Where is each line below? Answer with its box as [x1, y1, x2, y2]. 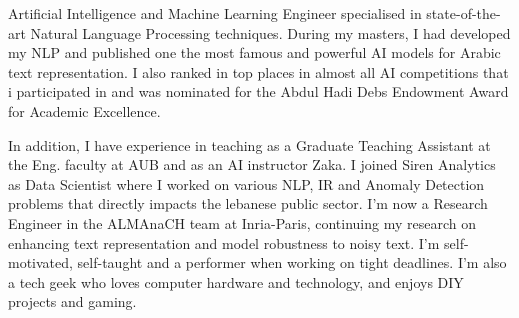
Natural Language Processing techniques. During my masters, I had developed [30, 22, 511, 43]
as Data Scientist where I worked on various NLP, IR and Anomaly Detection [8, 173, 485, 194]
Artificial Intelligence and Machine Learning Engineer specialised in [8, 3, 422, 23]
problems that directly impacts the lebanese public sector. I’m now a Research [8, 193, 488, 214]
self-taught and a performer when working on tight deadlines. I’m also [77, 252, 507, 273]
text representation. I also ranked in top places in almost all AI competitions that [8, 61, 509, 82]
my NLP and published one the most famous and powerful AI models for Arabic [8, 42, 501, 63]
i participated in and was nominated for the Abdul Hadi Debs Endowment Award [8, 81, 509, 102]
